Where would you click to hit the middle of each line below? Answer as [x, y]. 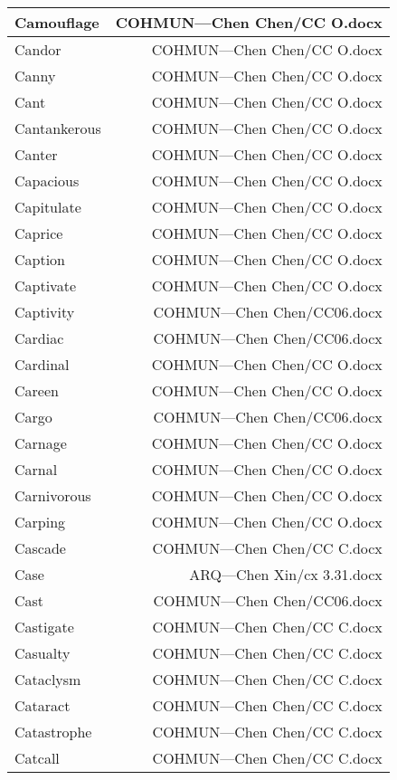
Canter [36, 154]
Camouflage [57, 22]
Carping [40, 522]
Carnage [41, 443]
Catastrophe [53, 732]
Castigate [44, 627]
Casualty [43, 653]
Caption [40, 259]
